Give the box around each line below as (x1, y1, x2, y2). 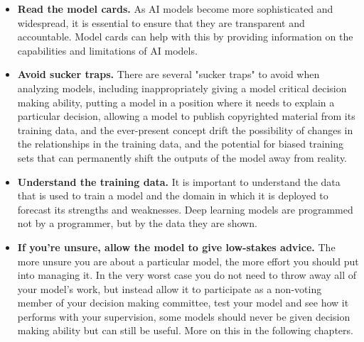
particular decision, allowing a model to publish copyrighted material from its (17, 109, 355, 123)
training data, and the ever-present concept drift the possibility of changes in (17, 122, 353, 137)
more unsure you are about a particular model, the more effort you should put (17, 253, 359, 268)
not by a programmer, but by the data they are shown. (17, 216, 257, 231)
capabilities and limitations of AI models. (17, 43, 198, 57)
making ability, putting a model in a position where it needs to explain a (17, 94, 335, 109)
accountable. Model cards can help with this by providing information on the (17, 29, 353, 44)
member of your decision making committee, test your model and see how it (17, 295, 349, 310)
